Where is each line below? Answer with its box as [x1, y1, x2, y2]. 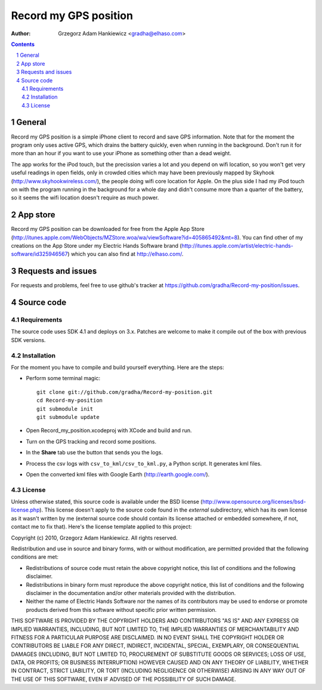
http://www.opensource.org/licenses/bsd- [202, 498, 306, 506]
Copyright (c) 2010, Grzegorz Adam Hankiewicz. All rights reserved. [11, 534, 178, 541]
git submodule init [36, 405, 94, 412]
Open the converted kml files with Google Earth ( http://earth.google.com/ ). [26, 470, 210, 478]
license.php [11, 506, 40, 513]
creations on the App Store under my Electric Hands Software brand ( [11, 242, 182, 249]
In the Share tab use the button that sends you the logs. [26, 449, 163, 456]
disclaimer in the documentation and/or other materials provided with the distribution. [26, 589, 236, 596]
